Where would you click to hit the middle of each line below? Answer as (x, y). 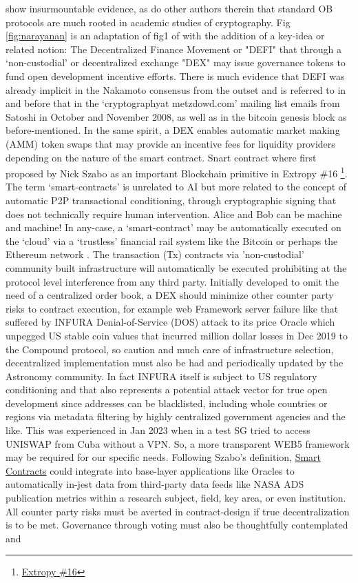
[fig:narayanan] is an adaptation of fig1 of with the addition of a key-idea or (165, 36)
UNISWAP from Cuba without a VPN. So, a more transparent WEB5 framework (178, 443)
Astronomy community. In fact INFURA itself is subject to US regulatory (161, 376)
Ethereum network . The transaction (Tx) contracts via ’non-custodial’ (155, 254)
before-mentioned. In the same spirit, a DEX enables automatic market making (173, 130)
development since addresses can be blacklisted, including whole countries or (167, 403)
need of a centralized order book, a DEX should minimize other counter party (170, 295)
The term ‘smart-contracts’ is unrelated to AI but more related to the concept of (176, 187)
